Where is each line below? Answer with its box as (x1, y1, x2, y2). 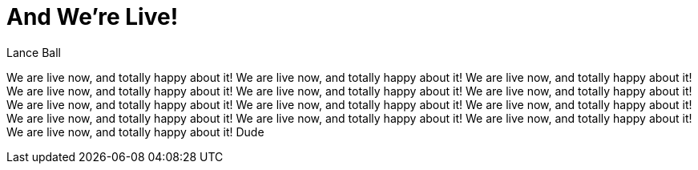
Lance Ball (6, 45, 61, 59)
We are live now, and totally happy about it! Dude (6, 124, 264, 139)
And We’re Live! (6, 3, 179, 30)
